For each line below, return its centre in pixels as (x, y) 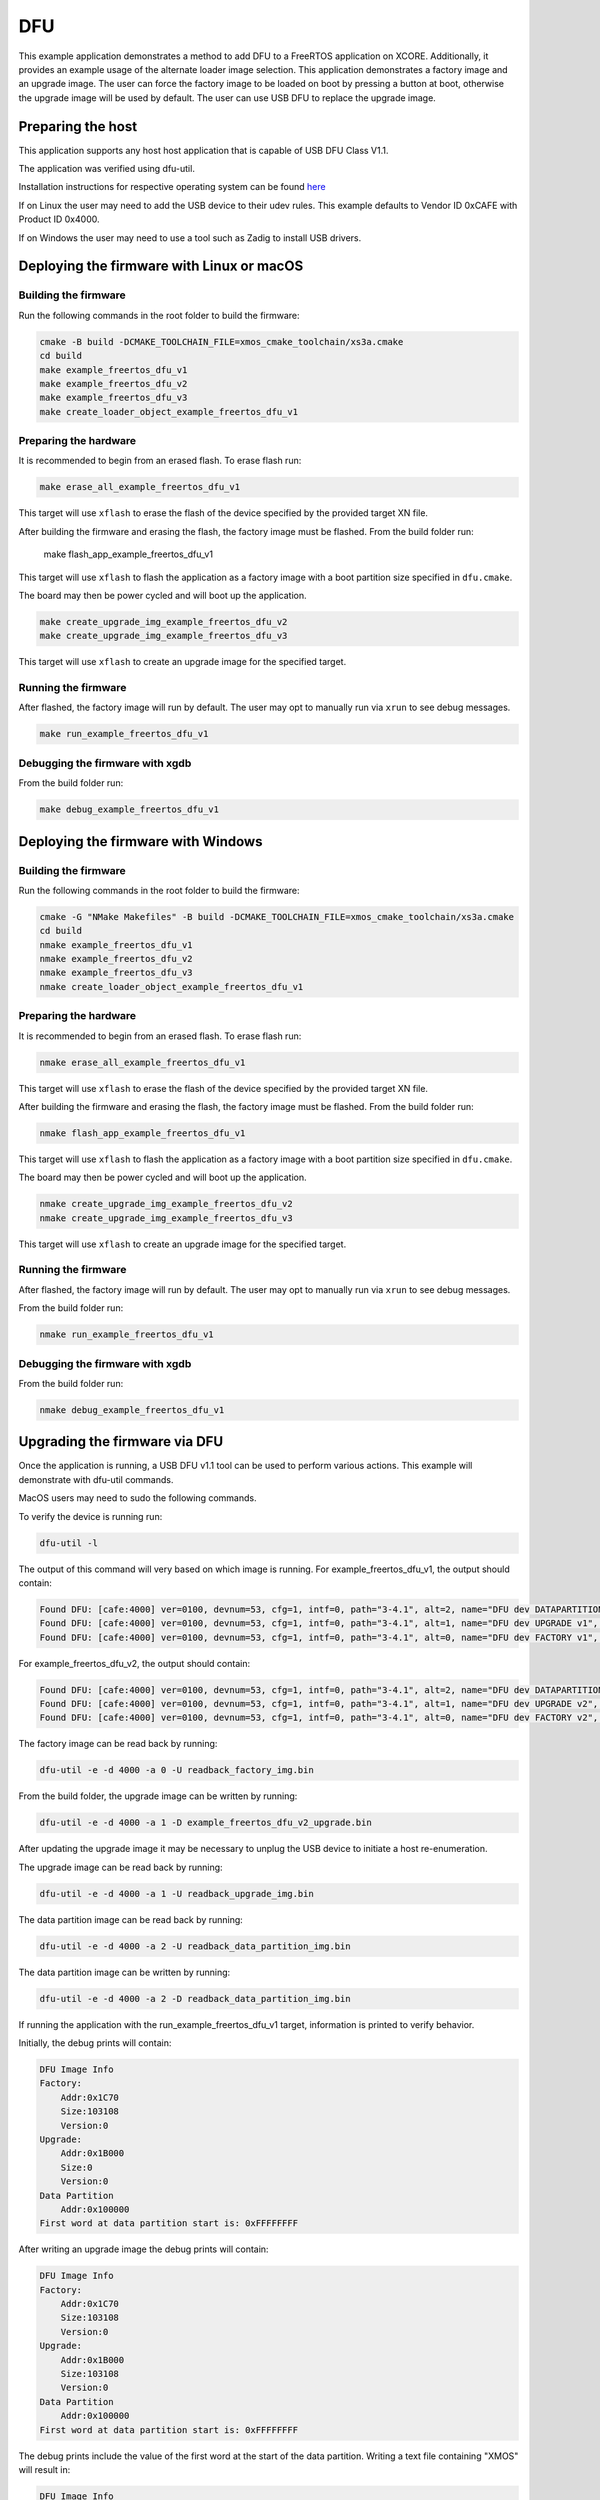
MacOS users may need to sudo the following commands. (137, 1498)
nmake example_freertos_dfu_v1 (116, 944)
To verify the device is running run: (90, 1516)
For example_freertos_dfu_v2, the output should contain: (134, 1663)
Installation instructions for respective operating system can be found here (172, 187)
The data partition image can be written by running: (124, 1972)
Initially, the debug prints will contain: (95, 2043)
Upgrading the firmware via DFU (121, 1441)
